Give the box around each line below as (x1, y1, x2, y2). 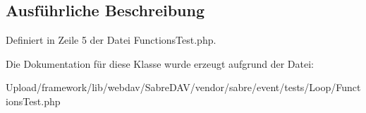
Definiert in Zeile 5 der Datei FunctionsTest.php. (6, 32, 216, 47)
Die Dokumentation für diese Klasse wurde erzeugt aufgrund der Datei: (6, 56, 314, 71)
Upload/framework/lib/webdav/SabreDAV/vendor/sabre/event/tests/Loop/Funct (6, 80, 361, 95)
